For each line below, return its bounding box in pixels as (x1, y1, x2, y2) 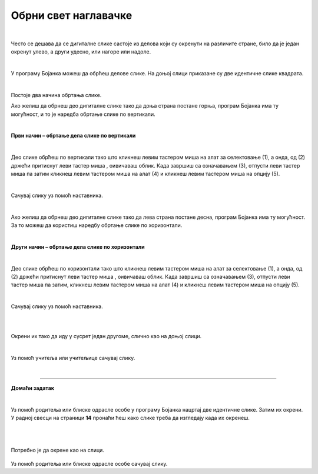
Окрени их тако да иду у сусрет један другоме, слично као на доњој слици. (11, 333, 202, 340)
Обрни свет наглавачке (11, 9, 132, 22)
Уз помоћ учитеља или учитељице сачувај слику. (11, 355, 135, 362)
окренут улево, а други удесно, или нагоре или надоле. (11, 48, 151, 55)
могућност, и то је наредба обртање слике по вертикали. (11, 111, 155, 118)
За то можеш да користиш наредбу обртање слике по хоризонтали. (11, 221, 183, 229)
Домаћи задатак (11, 384, 54, 391)
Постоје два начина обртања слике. (11, 91, 102, 98)
